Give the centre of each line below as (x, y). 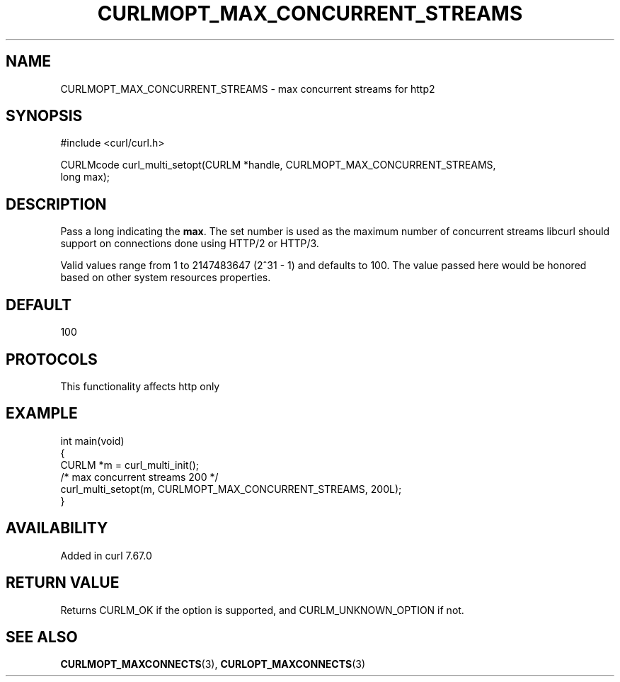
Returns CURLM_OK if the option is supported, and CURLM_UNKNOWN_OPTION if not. (262, 610)
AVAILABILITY (57, 528)
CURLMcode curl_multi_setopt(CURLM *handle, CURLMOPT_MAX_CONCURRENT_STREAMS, (278, 165)
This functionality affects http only (140, 386)
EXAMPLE (42, 414)
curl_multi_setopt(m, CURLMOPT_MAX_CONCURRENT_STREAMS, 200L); (231, 489)
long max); (85, 177)
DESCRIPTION (56, 204)
